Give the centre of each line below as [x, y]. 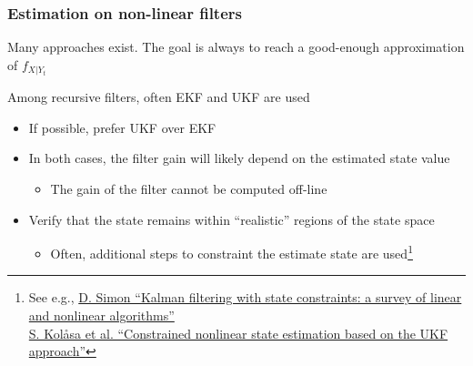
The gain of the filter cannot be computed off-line [189, 189]
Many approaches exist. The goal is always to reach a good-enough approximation [236, 47]
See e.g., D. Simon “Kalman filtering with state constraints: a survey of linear [245, 297]
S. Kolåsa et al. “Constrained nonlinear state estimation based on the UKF [238, 333]
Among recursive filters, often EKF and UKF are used [159, 97]
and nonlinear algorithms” [101, 315]
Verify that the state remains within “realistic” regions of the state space [231, 219]
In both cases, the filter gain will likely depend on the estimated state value [239, 158]
